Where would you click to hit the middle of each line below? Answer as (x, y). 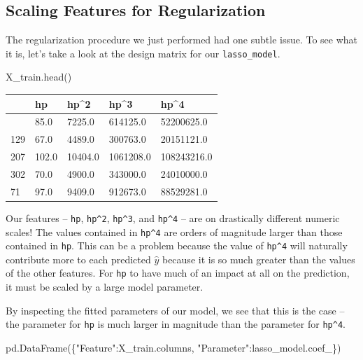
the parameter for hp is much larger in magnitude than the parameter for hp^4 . (176, 324)
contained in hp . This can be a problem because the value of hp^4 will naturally (177, 245)
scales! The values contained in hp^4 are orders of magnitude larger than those (174, 231)
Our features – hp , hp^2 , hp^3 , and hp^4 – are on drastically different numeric (173, 217)
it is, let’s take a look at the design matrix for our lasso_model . (143, 53)
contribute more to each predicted (78, 259)
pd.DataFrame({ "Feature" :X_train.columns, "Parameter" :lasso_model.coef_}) (173, 347)
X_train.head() (39, 77)
